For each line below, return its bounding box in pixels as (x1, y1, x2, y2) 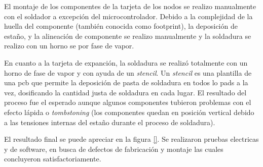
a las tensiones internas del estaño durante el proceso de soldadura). (4, 117, 215, 127)
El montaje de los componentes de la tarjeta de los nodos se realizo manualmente (4, 1, 256, 11)
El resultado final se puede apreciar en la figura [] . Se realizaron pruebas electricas (4, 134, 259, 144)
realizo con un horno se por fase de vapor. (4, 40, 134, 51)
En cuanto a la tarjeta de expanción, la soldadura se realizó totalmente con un (4, 57, 248, 68)
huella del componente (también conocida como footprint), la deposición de (4, 21, 238, 31)
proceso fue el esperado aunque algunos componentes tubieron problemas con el (4, 97, 251, 107)
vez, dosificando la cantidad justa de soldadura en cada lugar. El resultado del (4, 87, 247, 97)
